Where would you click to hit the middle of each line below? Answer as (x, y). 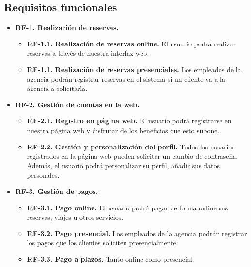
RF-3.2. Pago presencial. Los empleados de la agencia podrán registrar (137, 233)
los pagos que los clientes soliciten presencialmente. (102, 243)
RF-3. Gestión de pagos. (57, 191)
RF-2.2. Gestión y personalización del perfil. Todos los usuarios (131, 146)
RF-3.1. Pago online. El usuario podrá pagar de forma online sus (127, 207)
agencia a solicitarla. (57, 88)
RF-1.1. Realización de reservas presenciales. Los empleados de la (134, 69)
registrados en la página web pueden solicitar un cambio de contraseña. (133, 156)
